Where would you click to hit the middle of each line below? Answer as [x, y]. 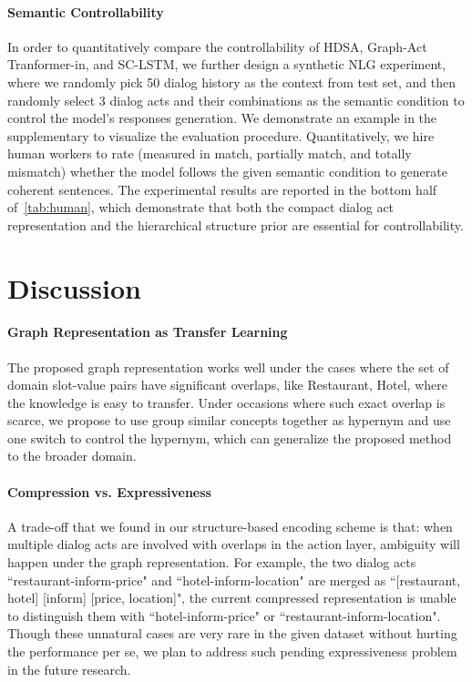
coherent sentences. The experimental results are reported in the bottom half [222, 189]
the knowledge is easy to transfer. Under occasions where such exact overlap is [226, 402]
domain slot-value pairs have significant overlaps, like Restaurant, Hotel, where [227, 385]
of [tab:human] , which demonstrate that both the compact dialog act [201, 207]
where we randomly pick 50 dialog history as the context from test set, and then [231, 81]
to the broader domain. [72, 456]
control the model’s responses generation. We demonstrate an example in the [222, 118]
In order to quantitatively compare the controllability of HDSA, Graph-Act [217, 46]
